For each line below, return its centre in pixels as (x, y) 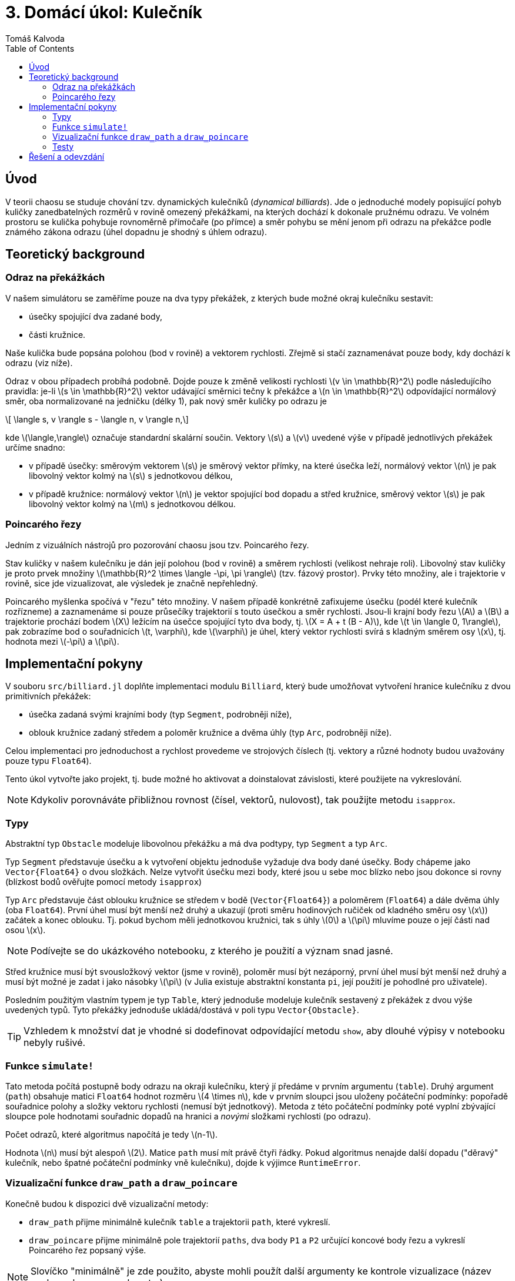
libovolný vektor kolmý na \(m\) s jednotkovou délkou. (132, 504)
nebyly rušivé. (55, 1043)
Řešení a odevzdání (67, 156)
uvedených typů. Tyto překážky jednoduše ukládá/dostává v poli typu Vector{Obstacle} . (182, 1010)
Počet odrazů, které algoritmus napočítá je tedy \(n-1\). (112, 1134)
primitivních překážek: (48, 696)
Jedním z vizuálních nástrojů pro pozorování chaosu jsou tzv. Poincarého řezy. (157, 545)
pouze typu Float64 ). (49, 761)
